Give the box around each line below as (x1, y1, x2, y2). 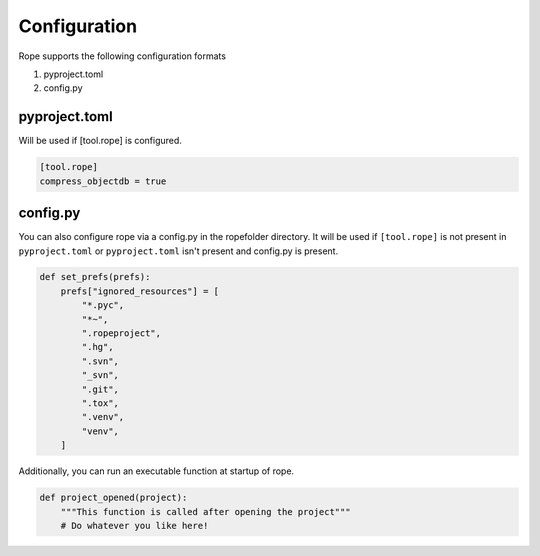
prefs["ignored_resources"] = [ (60, 285, 220, 297)
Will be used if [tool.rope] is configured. (18, 135, 182, 147)
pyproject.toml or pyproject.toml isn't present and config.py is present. (18, 245, 339, 257)
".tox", (81, 398, 120, 409)
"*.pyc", (81, 300, 125, 311)
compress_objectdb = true (39, 175, 167, 187)
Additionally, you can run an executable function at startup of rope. (18, 465, 295, 477)
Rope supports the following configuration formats (18, 50, 227, 62)
